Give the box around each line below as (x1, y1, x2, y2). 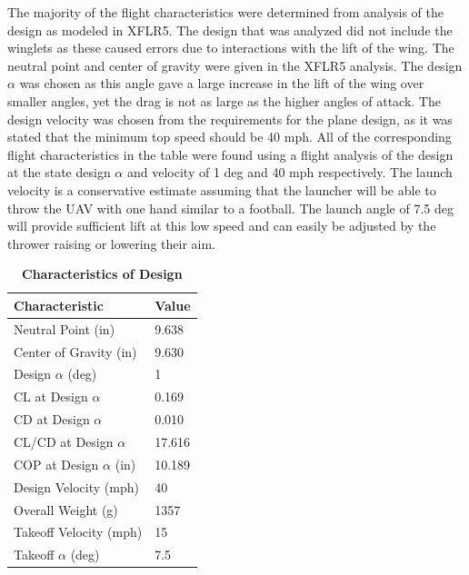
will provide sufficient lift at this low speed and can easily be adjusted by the (7, 216, 436, 235)
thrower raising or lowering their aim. (7, 233, 215, 253)
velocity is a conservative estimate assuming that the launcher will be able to (7, 180, 436, 199)
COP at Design (14, 454, 99, 473)
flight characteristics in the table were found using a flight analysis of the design (7, 144, 454, 164)
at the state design (7, 163, 111, 182)
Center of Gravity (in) (14, 342, 137, 361)
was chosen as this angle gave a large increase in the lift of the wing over (19, 74, 424, 93)
